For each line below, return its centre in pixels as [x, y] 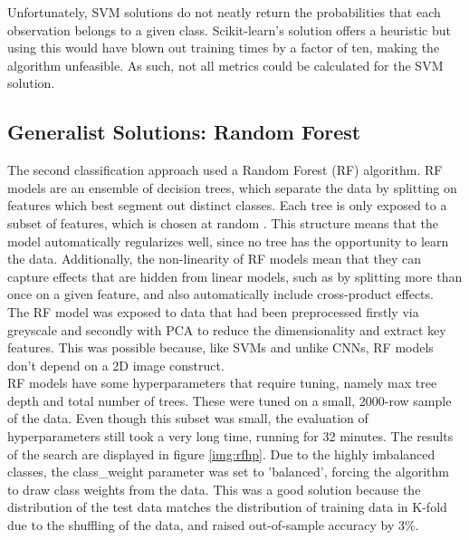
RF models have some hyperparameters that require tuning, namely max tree [222, 383]
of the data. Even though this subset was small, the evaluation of [188, 418]
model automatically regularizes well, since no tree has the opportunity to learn [228, 241]
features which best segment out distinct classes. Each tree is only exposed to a [227, 205]
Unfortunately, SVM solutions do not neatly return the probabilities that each [224, 12]
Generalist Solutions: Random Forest [184, 132]
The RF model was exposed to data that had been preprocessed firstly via [213, 311]
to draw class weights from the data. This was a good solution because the [214, 489]
